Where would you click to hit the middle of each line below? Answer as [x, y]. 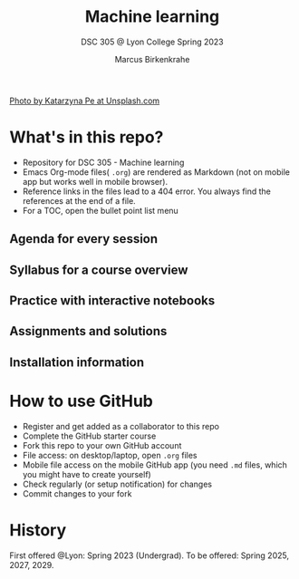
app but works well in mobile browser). [95, 181]
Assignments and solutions [88, 331]
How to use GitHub [82, 401]
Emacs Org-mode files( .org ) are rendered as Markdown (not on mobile [156, 172]
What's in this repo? [87, 137]
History [38, 530]
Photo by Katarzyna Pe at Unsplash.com [85, 101]
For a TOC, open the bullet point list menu [100, 210]
